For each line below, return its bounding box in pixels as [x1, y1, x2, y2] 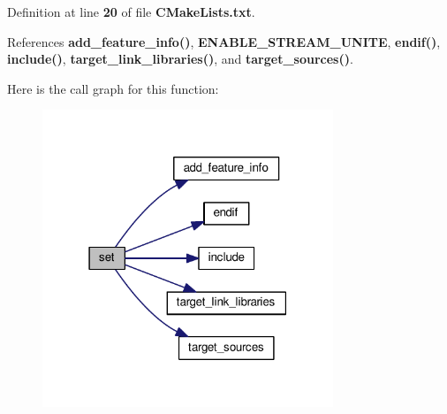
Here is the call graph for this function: [7, 79, 219, 97]
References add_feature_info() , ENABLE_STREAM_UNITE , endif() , [7, 32, 441, 50]
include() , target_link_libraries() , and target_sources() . [7, 50, 353, 68]
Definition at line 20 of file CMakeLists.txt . [7, 3, 255, 20]
